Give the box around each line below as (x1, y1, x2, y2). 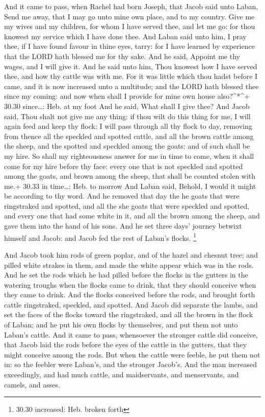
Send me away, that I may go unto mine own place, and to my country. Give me (4, 11, 255, 21)
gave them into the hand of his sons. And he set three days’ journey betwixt (4, 220, 242, 231)
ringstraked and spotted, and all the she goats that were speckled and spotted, (4, 200, 250, 211)
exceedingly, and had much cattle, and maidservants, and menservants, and (4, 369, 239, 380)
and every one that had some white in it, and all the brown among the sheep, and (4, 210, 260, 221)
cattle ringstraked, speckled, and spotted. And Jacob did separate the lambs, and (4, 299, 258, 310)
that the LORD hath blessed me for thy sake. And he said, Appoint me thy (4, 50, 240, 61)
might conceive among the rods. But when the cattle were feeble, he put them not (4, 349, 260, 359)
